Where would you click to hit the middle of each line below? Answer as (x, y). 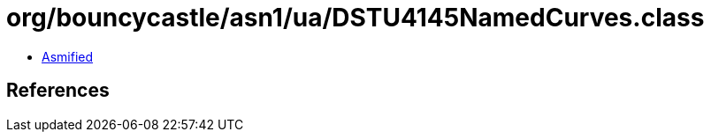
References (58, 91)
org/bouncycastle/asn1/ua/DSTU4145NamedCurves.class (355, 18)
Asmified (68, 56)
